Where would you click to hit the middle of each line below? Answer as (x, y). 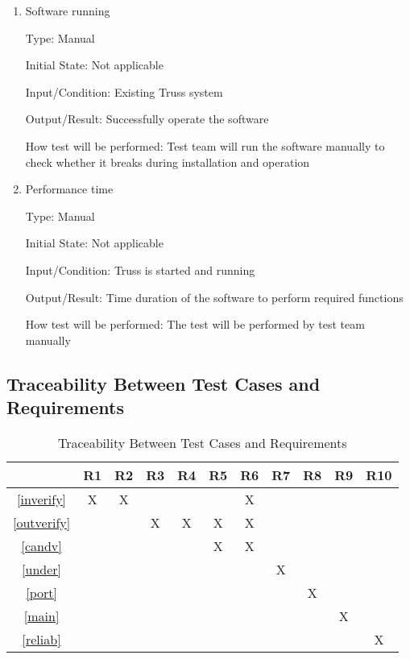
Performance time (69, 189)
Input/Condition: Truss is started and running (140, 269)
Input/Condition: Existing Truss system (124, 91)
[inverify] (42, 499)
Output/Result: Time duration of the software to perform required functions (214, 297)
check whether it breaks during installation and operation (168, 162)
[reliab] (41, 639)
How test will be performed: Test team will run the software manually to (205, 145)
